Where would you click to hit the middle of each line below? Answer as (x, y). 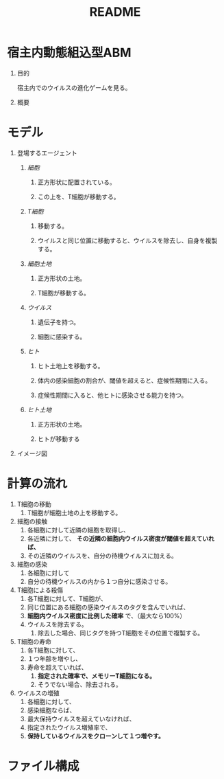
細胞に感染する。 (62, 337)
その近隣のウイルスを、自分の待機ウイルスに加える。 (102, 555)
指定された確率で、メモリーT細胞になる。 (97, 676)
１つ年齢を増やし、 (54, 658)
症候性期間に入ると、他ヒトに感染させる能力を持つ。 (112, 395)
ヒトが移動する (59, 439)
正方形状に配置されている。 (76, 182)
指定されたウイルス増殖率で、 (69, 727)
